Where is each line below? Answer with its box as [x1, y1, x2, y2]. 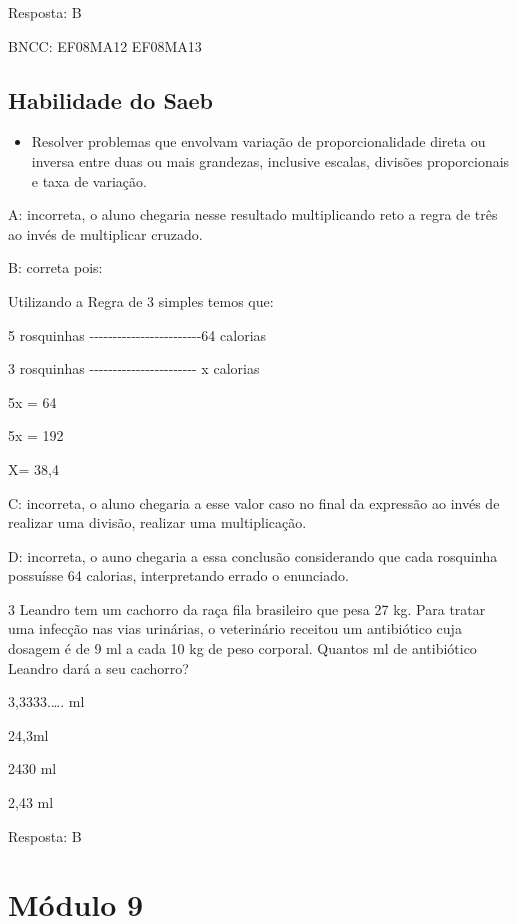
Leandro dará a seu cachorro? [8, 657, 189, 678]
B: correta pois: [8, 257, 103, 278]
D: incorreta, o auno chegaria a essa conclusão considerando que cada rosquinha [8, 545, 498, 566]
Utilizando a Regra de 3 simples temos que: [8, 290, 274, 311]
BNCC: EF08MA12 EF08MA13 [8, 35, 202, 56]
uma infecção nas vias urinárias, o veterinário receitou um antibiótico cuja [8, 618, 462, 639]
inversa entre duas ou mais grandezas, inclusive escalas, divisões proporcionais [31, 150, 510, 171]
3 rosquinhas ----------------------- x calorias [8, 358, 260, 379]
